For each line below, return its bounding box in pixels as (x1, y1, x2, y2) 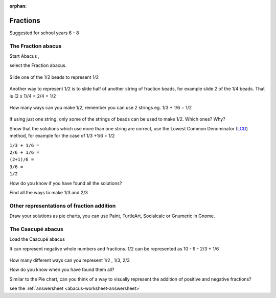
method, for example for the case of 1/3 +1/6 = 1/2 (9, 133, 115, 139)
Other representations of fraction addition (9, 202, 116, 209)
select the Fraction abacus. (9, 62, 67, 68)
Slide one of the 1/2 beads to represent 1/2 (9, 74, 99, 80)
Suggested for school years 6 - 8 (9, 30, 79, 36)
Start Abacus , (9, 53, 40, 59)
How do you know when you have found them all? (9, 266, 114, 273)
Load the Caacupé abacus (9, 236, 65, 242)
